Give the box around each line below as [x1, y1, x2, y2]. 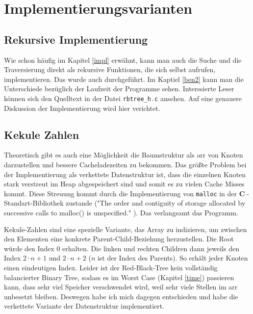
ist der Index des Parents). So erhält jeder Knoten [97, 253, 248, 263]
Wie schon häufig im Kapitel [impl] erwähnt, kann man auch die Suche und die [4, 54, 242, 65]
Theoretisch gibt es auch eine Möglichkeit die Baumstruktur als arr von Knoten [4, 150, 243, 160]
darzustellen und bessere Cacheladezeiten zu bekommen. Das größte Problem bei [4, 159, 247, 169]
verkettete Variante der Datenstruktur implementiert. [4, 301, 165, 311]
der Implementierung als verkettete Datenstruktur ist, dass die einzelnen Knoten [4, 169, 246, 179]
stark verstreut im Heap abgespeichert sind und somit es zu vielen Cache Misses [4, 179, 245, 189]
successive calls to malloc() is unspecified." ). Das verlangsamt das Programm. [4, 208, 238, 218]
